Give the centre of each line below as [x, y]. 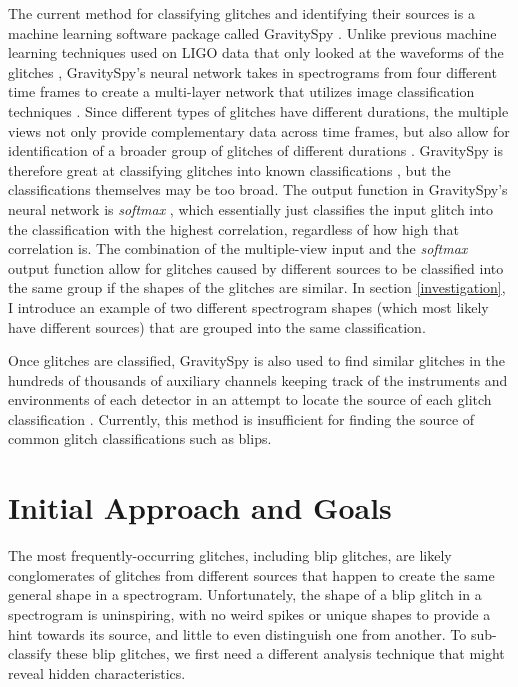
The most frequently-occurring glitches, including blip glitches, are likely [230, 555]
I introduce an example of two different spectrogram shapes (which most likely [248, 306]
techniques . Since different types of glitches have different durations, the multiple [258, 110]
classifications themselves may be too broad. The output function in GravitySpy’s [258, 189]
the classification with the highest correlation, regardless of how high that [233, 228]
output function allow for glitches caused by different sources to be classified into [256, 267]
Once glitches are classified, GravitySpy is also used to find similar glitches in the [257, 360]
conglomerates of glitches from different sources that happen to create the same [251, 574]
